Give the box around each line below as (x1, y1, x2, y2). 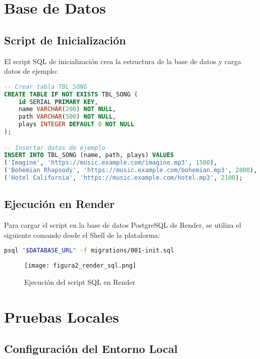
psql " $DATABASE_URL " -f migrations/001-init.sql (4, 247, 174, 254)
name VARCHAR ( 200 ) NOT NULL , (18, 106, 117, 113)
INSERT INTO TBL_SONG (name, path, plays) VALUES (4, 151, 174, 159)
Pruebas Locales (4, 306, 119, 327)
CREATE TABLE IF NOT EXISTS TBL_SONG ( (4, 90, 138, 98)
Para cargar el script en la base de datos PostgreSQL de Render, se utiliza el (4, 220, 241, 230)
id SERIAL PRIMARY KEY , (18, 98, 98, 106)
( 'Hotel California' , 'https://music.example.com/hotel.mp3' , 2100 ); (4, 174, 243, 182)
